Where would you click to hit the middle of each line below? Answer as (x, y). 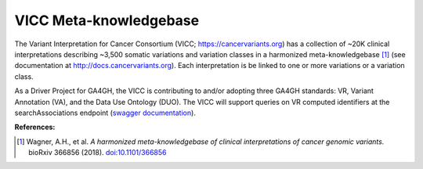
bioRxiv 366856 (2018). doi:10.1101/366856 (98, 153)
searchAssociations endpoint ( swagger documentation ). (105, 113)
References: (35, 127)
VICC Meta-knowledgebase (107, 20)
